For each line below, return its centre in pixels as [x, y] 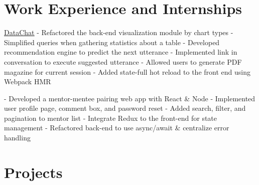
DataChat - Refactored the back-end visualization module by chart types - [119, 32]
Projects [33, 172]
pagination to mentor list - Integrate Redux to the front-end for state [111, 118]
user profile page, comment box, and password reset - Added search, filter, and [125, 108]
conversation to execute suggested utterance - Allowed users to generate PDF [123, 61]
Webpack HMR [28, 81]
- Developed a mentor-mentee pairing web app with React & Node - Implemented [130, 98]
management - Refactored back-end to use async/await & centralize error [117, 128]
